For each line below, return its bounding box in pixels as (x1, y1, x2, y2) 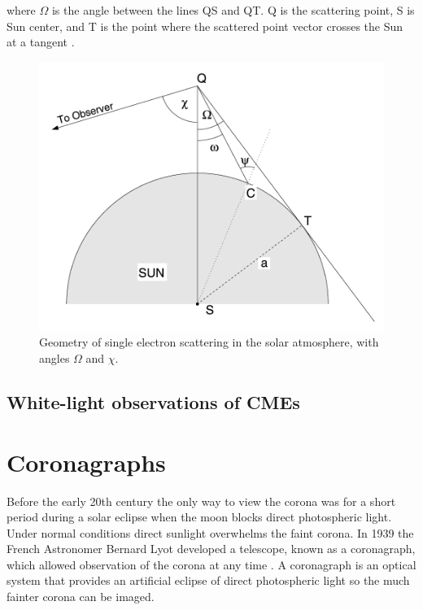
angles (39, 350, 70, 366)
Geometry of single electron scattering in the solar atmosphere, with (39, 333, 379, 351)
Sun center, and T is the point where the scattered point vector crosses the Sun (7, 17, 403, 34)
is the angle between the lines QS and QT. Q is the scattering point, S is (51, 2, 415, 18)
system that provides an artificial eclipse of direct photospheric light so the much (7, 572, 410, 589)
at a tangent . (7, 33, 75, 50)
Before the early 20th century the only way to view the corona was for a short (7, 492, 396, 509)
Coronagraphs (7, 445, 166, 478)
